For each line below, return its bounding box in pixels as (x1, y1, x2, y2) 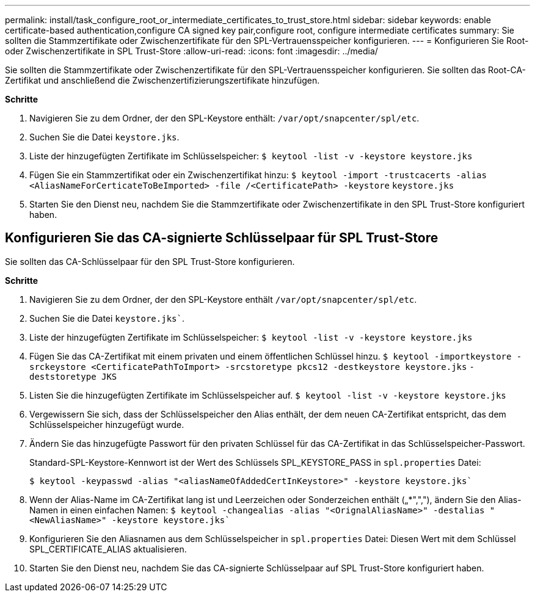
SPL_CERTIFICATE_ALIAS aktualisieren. (29, 543, 187, 554)
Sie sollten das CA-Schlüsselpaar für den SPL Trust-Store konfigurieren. (5, 256, 295, 267)
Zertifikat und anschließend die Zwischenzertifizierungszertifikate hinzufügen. (5, 75, 320, 85)
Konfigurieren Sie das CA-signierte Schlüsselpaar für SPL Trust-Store (5, 230, 439, 246)
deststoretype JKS (29, 371, 117, 382)
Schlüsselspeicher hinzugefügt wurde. (29, 419, 184, 430)
